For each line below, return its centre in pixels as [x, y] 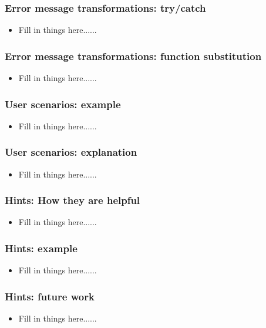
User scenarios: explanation [71, 152]
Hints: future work [50, 296]
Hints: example [41, 248]
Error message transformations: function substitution [133, 56]
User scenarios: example [63, 104]
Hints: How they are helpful [73, 200]
